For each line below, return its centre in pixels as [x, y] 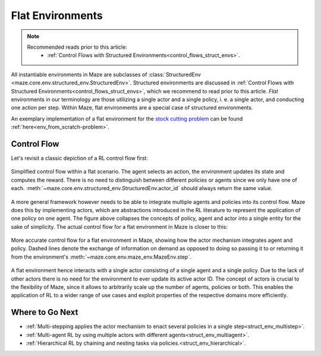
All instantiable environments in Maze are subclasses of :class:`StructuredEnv [106, 74]
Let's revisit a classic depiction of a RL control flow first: [80, 158]
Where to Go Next [45, 312]
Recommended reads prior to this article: [77, 47]
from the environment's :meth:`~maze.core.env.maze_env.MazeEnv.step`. [101, 257]
